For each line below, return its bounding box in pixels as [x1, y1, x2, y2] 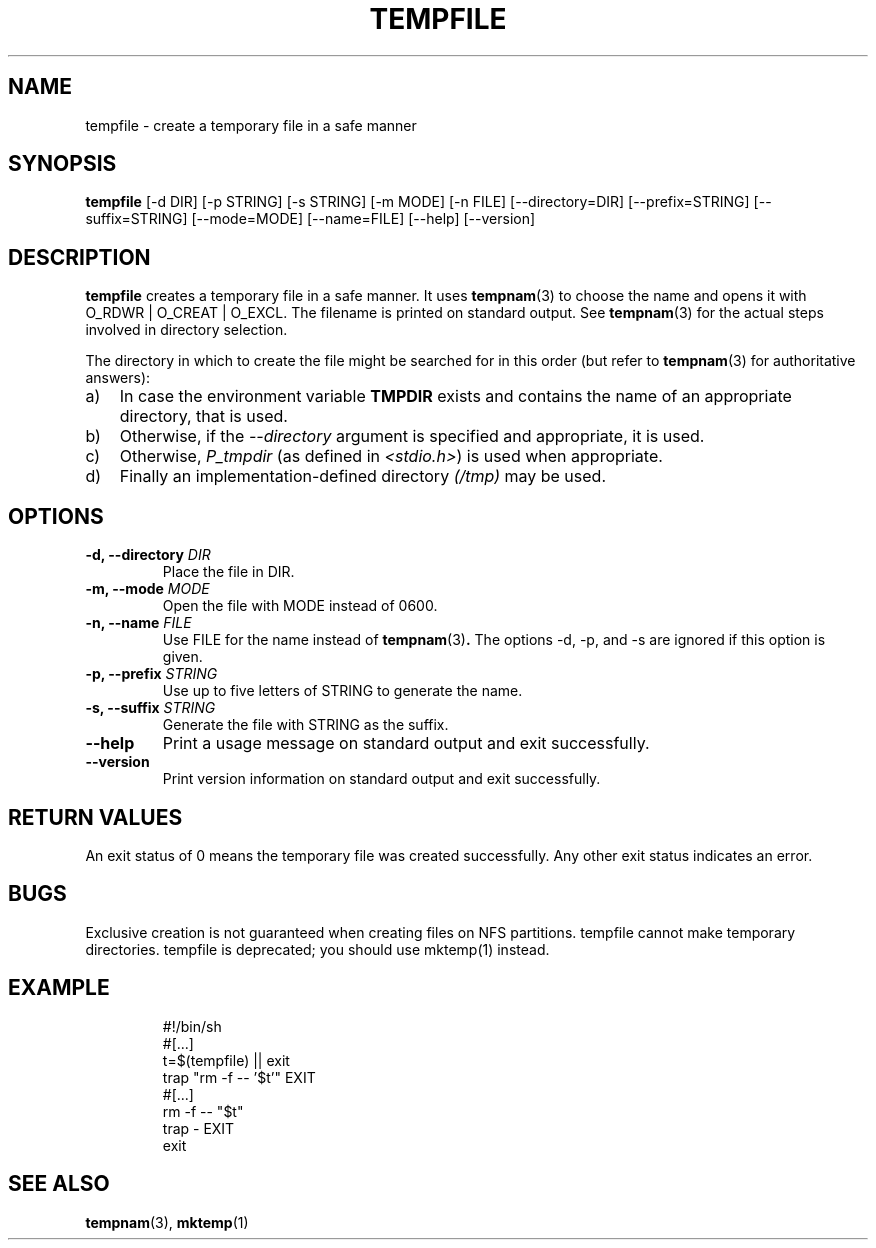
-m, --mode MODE [85, 580, 210, 598]
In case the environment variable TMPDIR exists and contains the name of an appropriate [119, 386, 792, 407]
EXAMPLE [8, 975, 110, 1001]
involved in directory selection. [85, 321, 288, 339]
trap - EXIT [162, 1119, 235, 1137]
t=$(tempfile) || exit [162, 1051, 290, 1069]
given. [162, 648, 203, 666]
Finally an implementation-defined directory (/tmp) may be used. [119, 466, 606, 487]
